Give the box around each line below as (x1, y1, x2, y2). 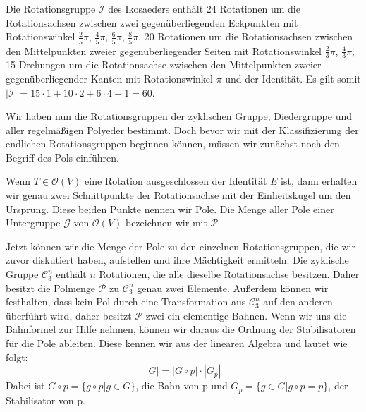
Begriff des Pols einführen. (6, 150, 119, 164)
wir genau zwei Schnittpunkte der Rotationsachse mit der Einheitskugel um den (6, 188, 351, 202)
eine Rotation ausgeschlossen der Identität (85, 174, 267, 188)
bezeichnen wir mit (125, 215, 207, 230)
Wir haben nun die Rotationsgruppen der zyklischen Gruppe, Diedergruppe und (6, 109, 352, 123)
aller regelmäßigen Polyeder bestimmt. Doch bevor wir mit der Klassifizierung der (6, 122, 359, 137)
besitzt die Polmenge (6, 280, 96, 295)
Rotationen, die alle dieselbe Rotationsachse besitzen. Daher (99, 267, 360, 281)
